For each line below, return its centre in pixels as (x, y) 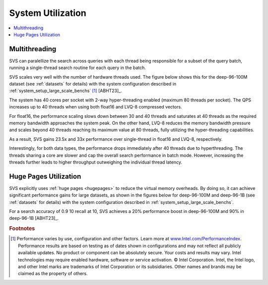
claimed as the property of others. (53, 274)
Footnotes (22, 229)
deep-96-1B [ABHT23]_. (34, 218)
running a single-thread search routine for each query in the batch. (78, 68)
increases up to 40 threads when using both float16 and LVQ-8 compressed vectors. (96, 107)
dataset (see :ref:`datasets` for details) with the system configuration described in (93, 84)
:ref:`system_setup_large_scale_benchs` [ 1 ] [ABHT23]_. (66, 91)
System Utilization (48, 13)
